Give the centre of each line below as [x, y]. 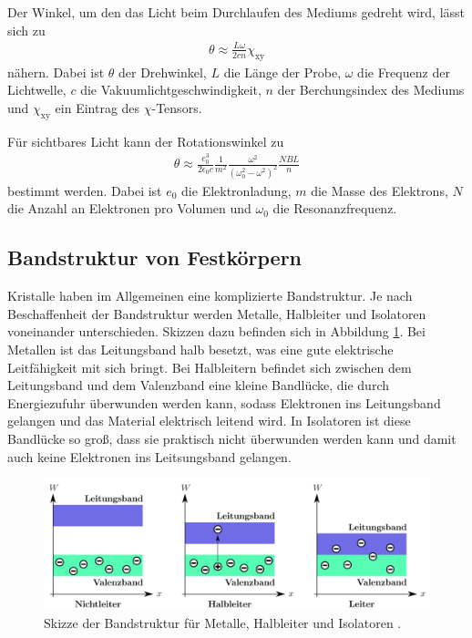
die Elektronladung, [236, 190]
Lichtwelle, [37, 90]
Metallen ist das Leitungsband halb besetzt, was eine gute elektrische [200, 350]
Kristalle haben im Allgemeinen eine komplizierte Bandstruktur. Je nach [210, 296]
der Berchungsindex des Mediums [371, 90]
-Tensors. [177, 107]
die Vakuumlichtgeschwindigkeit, [171, 90]
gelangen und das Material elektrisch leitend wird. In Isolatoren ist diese [209, 421]
